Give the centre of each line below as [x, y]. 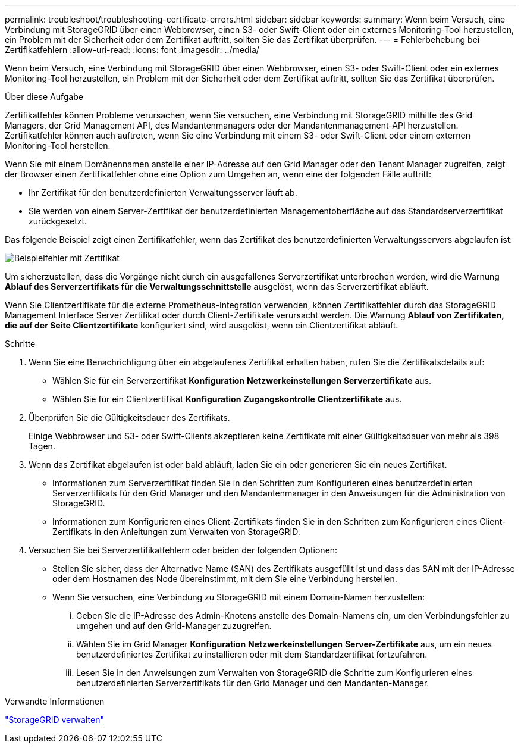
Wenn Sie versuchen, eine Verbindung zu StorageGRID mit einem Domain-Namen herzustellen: [238, 597]
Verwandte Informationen [55, 701]
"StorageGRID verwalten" [54, 720]
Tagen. [42, 446]
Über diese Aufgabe [44, 97]
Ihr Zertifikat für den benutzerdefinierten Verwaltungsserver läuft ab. [163, 193]
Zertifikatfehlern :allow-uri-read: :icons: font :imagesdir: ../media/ [132, 50]
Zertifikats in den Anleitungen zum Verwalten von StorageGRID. [176, 532]
